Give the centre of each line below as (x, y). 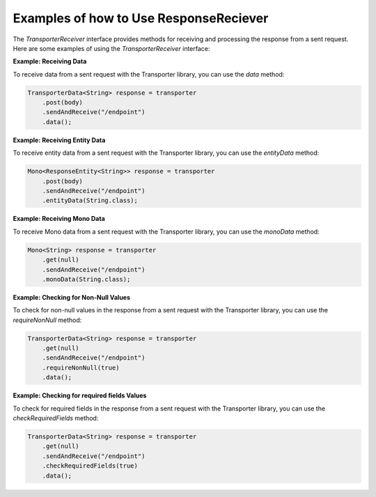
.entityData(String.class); (90, 201)
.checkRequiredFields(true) (90, 466)
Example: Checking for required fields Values (80, 396)
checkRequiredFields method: (56, 418)
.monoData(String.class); (86, 279)
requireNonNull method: (47, 320)
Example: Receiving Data (50, 61)
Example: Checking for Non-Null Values (72, 297)
